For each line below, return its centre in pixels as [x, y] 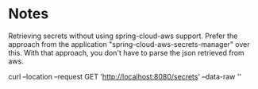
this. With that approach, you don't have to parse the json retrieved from [126, 52]
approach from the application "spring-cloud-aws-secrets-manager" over [129, 44]
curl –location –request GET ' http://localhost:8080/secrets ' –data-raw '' [125, 76]
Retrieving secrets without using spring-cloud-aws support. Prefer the [123, 36]
